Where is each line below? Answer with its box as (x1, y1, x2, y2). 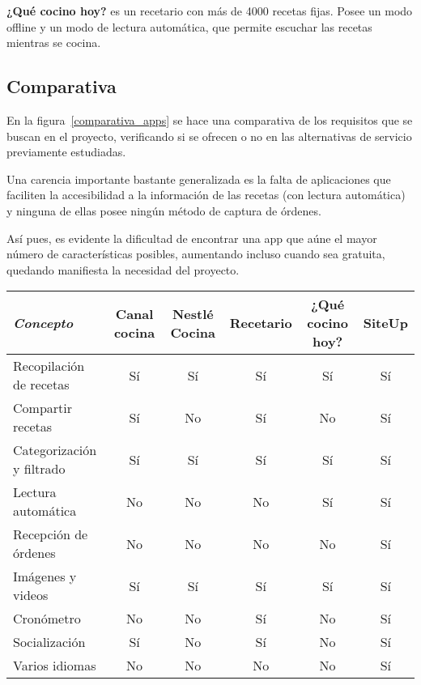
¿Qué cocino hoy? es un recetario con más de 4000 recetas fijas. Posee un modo (6, 2, 413, 19)
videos (13, 585, 49, 605)
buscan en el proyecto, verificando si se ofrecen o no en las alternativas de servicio (6, 127, 412, 144)
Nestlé (172, 304, 214, 323)
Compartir (13, 398, 72, 418)
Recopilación (13, 356, 85, 376)
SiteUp (363, 313, 408, 333)
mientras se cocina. (6, 34, 101, 51)
